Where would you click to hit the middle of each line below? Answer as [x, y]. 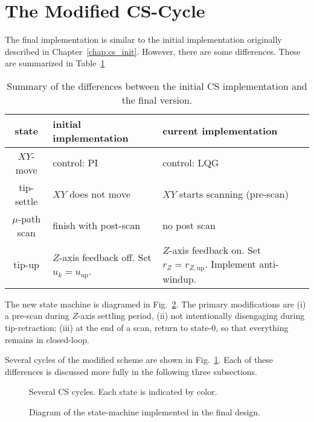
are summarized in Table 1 [55, 63]
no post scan [189, 225]
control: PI [75, 163]
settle [26, 201]
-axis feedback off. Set [105, 257]
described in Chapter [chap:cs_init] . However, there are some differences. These [153, 51]
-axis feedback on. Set [215, 250]
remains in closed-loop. [47, 339]
